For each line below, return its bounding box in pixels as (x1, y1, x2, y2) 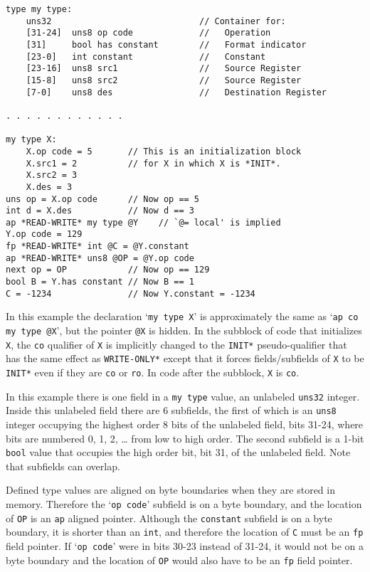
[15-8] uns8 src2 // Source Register (26, 75, 302, 85)
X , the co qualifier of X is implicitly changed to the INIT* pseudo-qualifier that (6, 337, 347, 351)
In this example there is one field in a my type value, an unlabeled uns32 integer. (6, 388, 360, 403)
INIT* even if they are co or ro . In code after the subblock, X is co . (6, 365, 300, 380)
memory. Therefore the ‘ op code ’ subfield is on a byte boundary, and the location (6, 497, 362, 512)
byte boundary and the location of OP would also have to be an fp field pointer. (6, 552, 353, 567)
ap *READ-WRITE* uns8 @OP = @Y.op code (6, 253, 194, 263)
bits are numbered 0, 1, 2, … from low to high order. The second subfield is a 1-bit (6, 430, 364, 445)
